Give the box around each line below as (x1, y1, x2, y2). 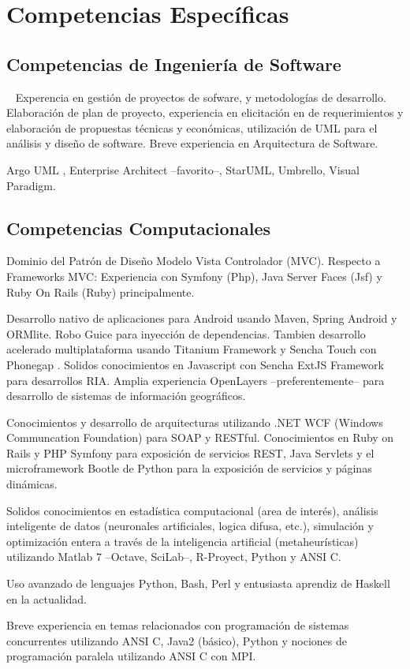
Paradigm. (6, 177, 56, 193)
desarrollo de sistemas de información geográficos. (6, 387, 246, 404)
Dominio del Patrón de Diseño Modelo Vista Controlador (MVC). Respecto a (6, 252, 381, 269)
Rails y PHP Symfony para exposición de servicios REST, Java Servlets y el (6, 444, 375, 461)
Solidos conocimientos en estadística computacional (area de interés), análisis (6, 502, 378, 518)
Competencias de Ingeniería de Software (6, 51, 341, 76)
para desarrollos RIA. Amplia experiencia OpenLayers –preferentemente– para (6, 372, 385, 388)
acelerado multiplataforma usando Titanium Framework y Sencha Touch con (6, 341, 377, 357)
